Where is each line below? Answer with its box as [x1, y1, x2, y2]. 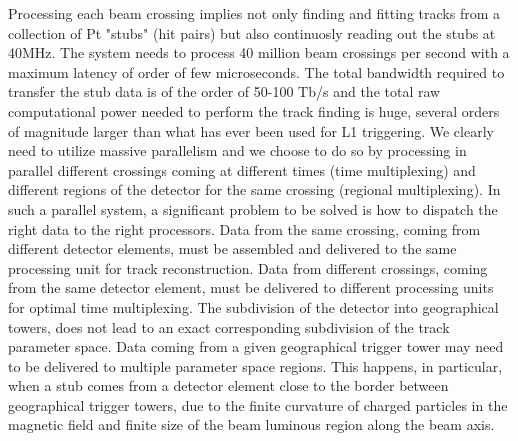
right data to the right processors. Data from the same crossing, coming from [8, 218, 481, 239]
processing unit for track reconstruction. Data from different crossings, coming [8, 257, 488, 278]
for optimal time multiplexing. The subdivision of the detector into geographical [8, 296, 499, 317]
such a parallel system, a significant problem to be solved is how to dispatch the [8, 198, 498, 219]
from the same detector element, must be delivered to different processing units [8, 277, 494, 298]
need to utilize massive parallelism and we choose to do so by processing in [8, 140, 467, 161]
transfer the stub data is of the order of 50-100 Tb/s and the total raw [8, 81, 441, 102]
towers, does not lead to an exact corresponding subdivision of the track [8, 316, 450, 337]
